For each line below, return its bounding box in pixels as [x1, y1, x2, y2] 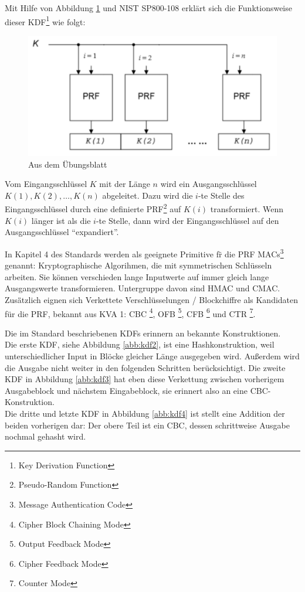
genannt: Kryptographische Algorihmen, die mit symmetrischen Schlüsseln [5, 259, 272, 271]
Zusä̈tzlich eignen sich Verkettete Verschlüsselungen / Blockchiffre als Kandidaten [5, 293, 299, 305]
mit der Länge [99, 178, 150, 190]
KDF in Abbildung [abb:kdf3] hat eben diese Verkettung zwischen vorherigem [5, 373, 284, 385]
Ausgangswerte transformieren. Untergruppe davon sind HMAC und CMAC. [5, 282, 280, 294]
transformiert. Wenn [210, 203, 284, 215]
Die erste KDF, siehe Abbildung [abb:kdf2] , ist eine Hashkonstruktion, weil [5, 338, 274, 351]
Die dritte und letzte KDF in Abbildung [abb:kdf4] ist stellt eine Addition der [5, 407, 285, 419]
